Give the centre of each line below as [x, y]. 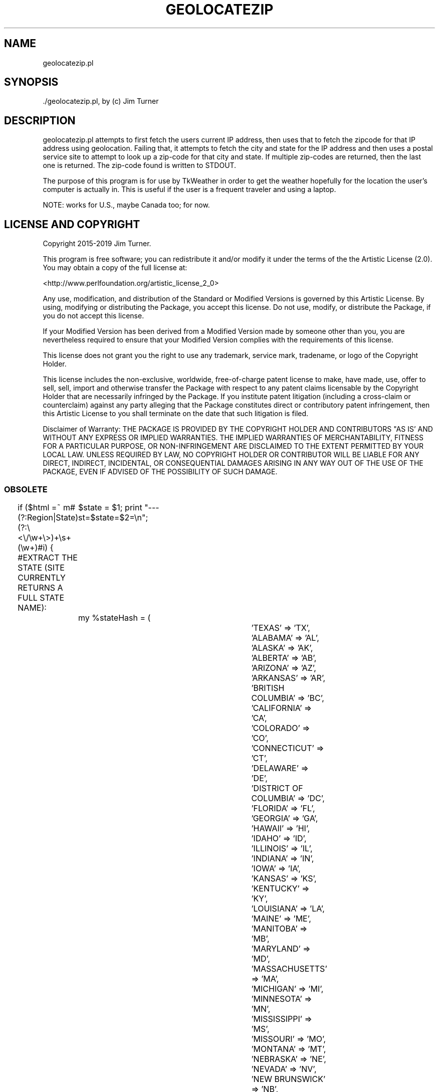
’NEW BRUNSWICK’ [288, 1079]
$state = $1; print [110, 507]
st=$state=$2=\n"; [113, 517]
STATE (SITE [41, 567]
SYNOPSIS [31, 82]
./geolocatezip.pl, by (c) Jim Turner [101, 101]
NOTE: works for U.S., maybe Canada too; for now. [126, 205]
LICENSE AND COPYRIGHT [72, 224]
